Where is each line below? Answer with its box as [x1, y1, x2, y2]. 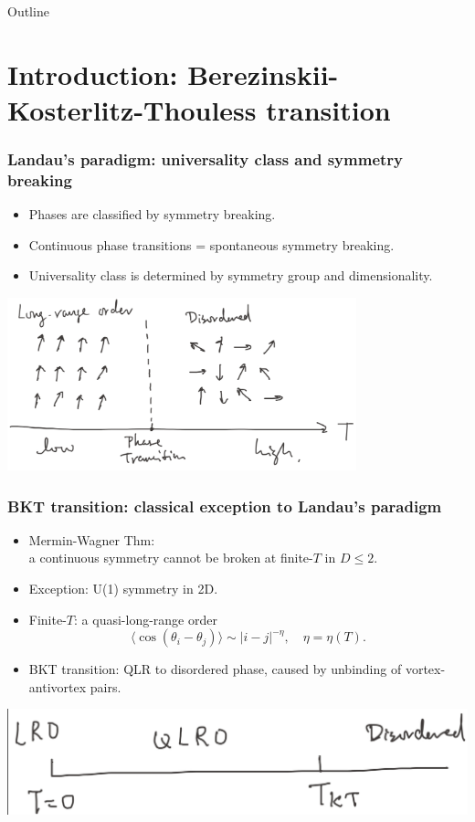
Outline [7, 2, 49, 20]
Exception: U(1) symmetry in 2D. [28, 579, 218, 598]
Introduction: [7, 55, 178, 92]
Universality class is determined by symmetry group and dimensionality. [28, 266, 433, 285]
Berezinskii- [187, 55, 339, 92]
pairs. [90, 677, 121, 696]
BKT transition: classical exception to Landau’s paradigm [7, 494, 442, 517]
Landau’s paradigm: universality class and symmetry [7, 148, 403, 171]
